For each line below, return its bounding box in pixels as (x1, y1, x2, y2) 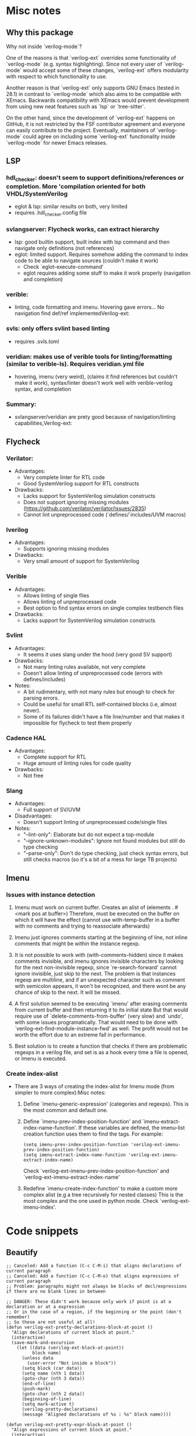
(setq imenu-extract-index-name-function (23, 1152, 126, 1158)
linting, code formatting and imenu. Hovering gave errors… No (14, 303, 165, 311)
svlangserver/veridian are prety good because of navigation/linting (14, 413, 176, 420)
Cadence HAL (6, 734, 46, 742)
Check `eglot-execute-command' (23, 264, 104, 271)
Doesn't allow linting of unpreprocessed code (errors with (23, 669, 163, 676)
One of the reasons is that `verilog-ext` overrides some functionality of (6, 54, 177, 61)
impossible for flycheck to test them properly (23, 719, 132, 726)
